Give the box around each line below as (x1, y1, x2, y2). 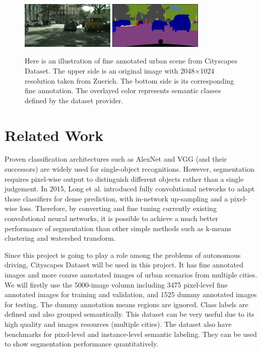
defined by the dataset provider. (25, 95, 123, 105)
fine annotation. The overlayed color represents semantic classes (25, 85, 221, 96)
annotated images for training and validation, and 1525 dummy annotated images (5, 289, 257, 300)
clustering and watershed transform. (5, 233, 116, 243)
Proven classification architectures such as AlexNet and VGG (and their (5, 154, 227, 164)
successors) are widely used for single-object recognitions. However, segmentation (5, 164, 254, 174)
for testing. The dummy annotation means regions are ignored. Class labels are (5, 299, 248, 309)
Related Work (5, 124, 104, 145)
